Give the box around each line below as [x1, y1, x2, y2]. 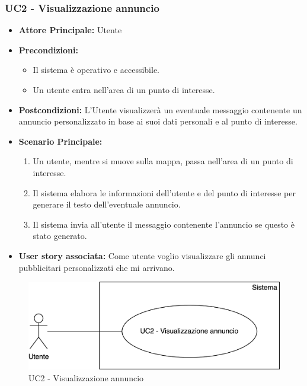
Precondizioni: [18, 43, 78, 56]
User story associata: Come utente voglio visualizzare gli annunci [18, 249, 266, 261]
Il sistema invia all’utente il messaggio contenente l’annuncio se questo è [33, 218, 295, 230]
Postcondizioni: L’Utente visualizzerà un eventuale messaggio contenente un [18, 103, 302, 116]
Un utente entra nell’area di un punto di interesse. [33, 84, 215, 95]
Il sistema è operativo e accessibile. [33, 63, 159, 76]
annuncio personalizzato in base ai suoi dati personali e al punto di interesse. [18, 115, 298, 127]
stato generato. [33, 229, 87, 242]
